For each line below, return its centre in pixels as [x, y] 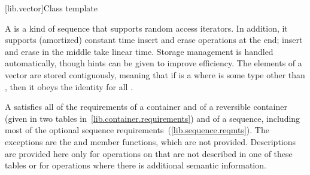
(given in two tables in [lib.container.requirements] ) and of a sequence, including [153, 118]
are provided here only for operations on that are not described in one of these [149, 153]
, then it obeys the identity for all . [69, 86]
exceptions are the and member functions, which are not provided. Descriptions [151, 141]
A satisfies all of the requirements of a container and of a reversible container [146, 107]
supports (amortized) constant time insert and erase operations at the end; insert [154, 40]
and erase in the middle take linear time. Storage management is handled [139, 51]
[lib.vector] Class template [51, 8]
